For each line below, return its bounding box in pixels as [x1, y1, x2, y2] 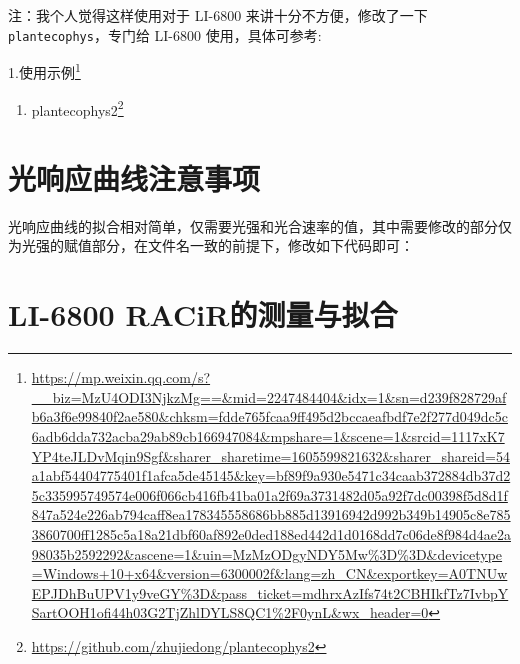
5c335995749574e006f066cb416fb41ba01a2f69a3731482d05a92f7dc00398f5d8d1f [31, 484, 508, 505]
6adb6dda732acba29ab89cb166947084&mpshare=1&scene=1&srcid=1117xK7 [31, 425, 505, 446]
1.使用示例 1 [8, 59, 81, 82]
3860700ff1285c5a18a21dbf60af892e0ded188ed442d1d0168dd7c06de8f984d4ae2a [31, 523, 511, 544]
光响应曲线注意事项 [8, 157, 261, 198]
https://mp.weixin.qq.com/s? [31, 367, 211, 388]
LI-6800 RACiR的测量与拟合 [8, 294, 398, 335]
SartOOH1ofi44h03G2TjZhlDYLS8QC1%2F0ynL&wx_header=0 [31, 602, 429, 623]
